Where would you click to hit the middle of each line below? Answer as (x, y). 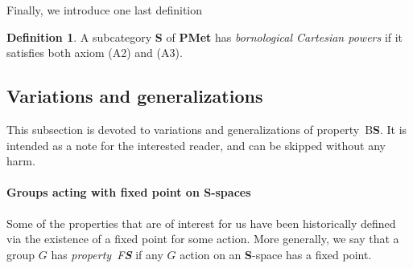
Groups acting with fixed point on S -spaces (129, 192)
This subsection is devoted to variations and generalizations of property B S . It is (207, 129)
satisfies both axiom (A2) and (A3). (95, 53)
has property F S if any (107, 254)
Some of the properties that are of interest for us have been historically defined (201, 223)
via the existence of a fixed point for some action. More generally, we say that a (203, 239)
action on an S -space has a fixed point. (276, 254)
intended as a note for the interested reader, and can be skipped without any (196, 145)
